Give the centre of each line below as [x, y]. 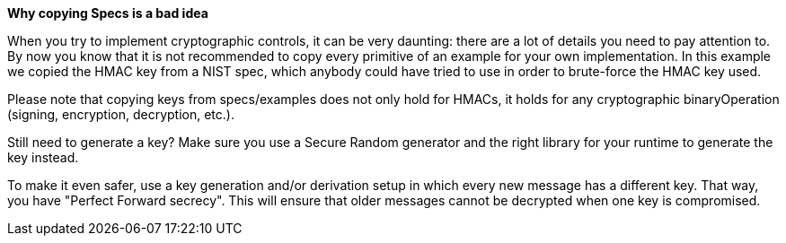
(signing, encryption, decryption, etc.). [121, 114]
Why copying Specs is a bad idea [108, 13]
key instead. [43, 157]
